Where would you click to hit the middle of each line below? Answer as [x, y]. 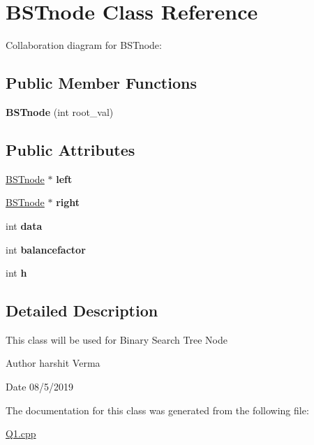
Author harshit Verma [53, 363]
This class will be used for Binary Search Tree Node [117, 339]
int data [24, 225]
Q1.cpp [21, 433]
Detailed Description [82, 311]
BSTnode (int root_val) [60, 111]
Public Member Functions [101, 83]
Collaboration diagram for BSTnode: [84, 45]
